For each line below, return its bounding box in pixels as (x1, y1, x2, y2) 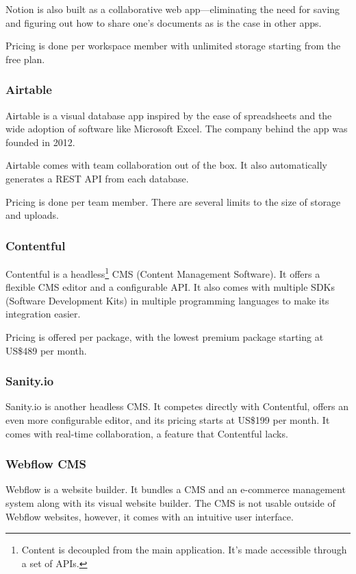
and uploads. (5, 208, 59, 222)
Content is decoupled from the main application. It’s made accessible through (21, 542, 347, 557)
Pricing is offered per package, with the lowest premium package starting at (5, 330, 324, 344)
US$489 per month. (5, 343, 87, 357)
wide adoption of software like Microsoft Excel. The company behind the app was (5, 121, 348, 136)
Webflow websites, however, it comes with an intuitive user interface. (5, 509, 294, 523)
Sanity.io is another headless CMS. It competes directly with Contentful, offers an (5, 399, 349, 414)
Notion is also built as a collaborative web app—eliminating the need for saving (5, 2, 340, 16)
